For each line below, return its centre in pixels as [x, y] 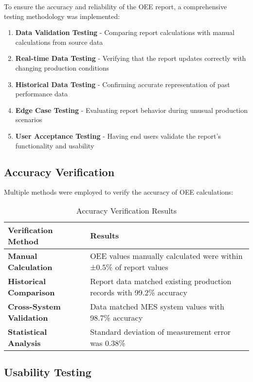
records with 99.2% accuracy [139, 292]
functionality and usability [55, 145]
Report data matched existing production [161, 281]
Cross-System [34, 306]
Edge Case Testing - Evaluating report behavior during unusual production [132, 110]
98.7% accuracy [117, 317]
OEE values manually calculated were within [166, 255]
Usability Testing [48, 372]
